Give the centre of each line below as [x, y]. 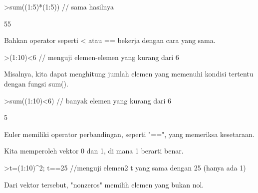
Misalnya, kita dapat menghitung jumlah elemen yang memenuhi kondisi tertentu [129, 74]
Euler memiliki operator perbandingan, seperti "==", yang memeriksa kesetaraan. [129, 134]
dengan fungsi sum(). [36, 83]
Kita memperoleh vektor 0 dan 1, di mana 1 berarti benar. [94, 151]
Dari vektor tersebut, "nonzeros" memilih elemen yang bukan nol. [104, 184]
